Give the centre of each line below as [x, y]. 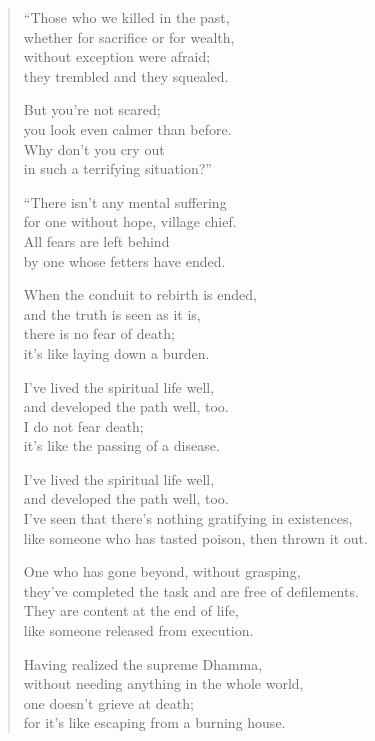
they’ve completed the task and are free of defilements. [191, 590]
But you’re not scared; [92, 109]
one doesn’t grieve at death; [108, 702]
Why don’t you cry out [94, 148]
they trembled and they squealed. [126, 75]
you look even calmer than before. [127, 128]
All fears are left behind [96, 240]
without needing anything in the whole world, [163, 683]
